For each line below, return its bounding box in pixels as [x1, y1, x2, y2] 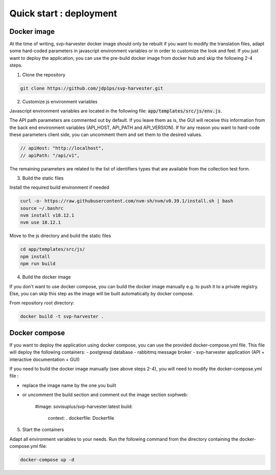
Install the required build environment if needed [9, 184, 109, 190]
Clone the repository [22, 72, 66, 78]
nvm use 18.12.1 [20, 220, 61, 225]
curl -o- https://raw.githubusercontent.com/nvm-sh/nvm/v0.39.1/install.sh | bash [20, 198, 234, 204]
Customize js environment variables [22, 98, 98, 104]
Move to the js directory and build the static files [9, 233, 111, 239]
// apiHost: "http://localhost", [20, 145, 104, 151]
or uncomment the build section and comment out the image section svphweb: [22, 392, 189, 398]
